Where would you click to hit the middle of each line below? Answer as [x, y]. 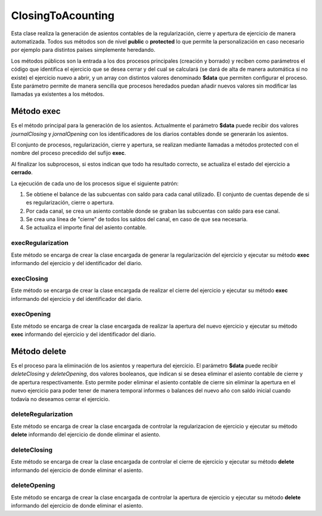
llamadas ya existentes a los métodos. [58, 94]
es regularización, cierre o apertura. [70, 203]
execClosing [30, 278]
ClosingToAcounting [63, 15]
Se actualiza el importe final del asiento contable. [86, 228]
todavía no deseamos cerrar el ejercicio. [61, 399]
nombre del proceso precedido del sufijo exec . [69, 153]
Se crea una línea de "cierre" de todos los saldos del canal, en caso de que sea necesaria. [137, 219]
